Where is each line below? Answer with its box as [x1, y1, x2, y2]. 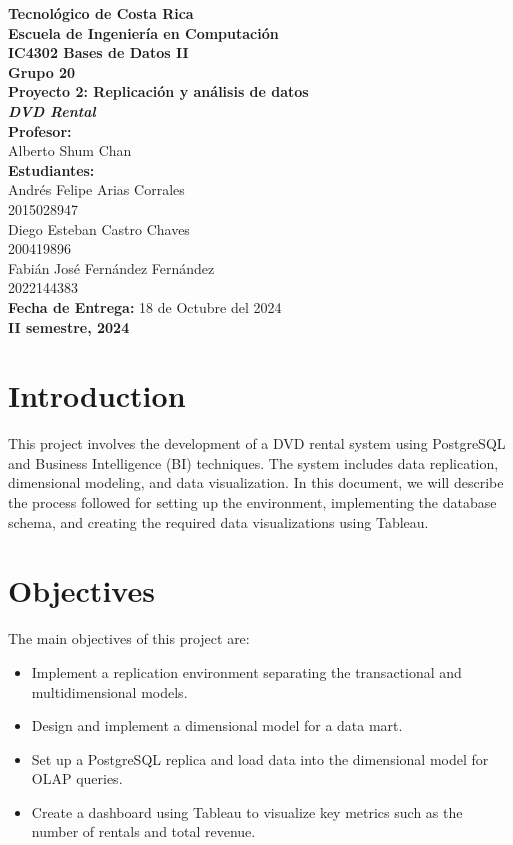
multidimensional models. [31, 681, 188, 702]
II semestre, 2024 [8, 316, 130, 337]
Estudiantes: [8, 159, 95, 180]
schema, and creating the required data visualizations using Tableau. [8, 511, 429, 532]
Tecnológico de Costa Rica [8, 3, 194, 23]
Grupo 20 [8, 61, 76, 82]
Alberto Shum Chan [8, 140, 132, 161]
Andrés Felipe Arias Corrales [8, 179, 185, 200]
